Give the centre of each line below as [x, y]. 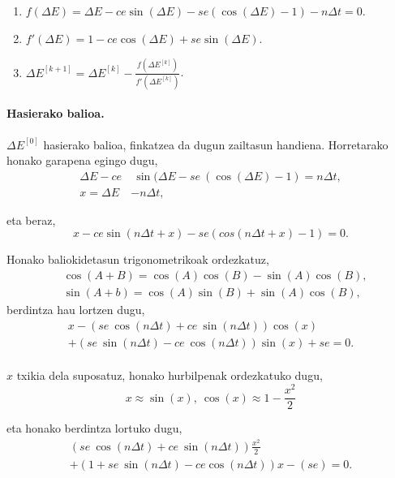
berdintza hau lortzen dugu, [76, 310]
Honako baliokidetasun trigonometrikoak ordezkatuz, [138, 259]
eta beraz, [31, 220]
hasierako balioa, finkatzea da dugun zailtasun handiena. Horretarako [216, 144]
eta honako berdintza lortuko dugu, [94, 428]
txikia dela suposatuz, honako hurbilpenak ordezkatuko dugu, [170, 375]
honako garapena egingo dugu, [82, 160]
